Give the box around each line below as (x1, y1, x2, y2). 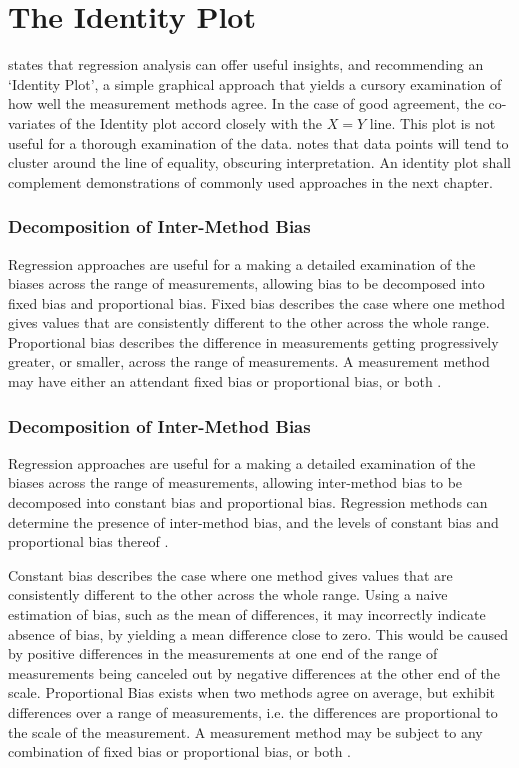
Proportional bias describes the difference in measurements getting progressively (8, 331, 499, 352)
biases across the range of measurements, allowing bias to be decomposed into (8, 273, 485, 294)
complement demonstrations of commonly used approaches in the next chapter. (8, 171, 493, 192)
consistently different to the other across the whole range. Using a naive (8, 584, 448, 605)
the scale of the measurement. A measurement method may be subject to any (8, 721, 483, 742)
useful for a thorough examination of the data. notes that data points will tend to (8, 132, 509, 153)
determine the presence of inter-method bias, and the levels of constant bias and (8, 511, 499, 532)
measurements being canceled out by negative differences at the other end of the (8, 662, 500, 683)
